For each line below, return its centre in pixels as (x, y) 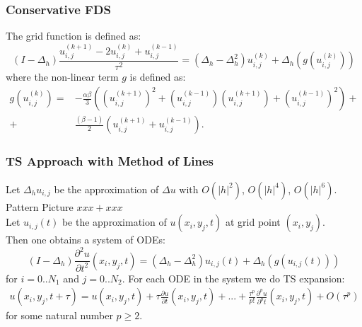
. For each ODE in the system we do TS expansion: (233, 278)
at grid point (253, 222)
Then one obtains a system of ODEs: (86, 240)
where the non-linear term (62, 77)
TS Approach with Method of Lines (110, 161)
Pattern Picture (40, 206)
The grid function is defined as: (74, 36)
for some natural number (59, 315)
